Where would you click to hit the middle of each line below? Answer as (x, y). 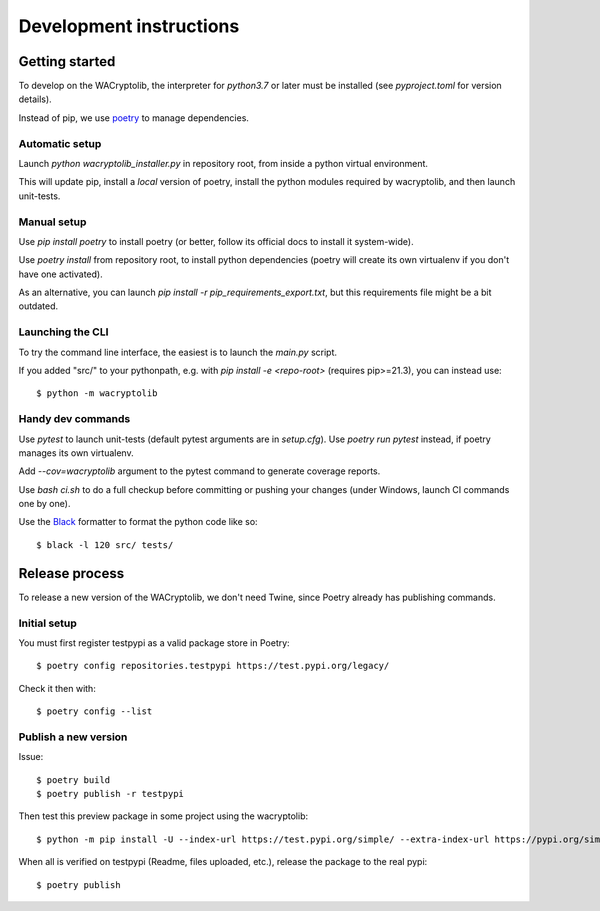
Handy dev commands (74, 419)
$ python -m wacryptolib (97, 393)
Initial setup (47, 623)
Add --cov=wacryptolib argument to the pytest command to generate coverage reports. (199, 471)
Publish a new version (73, 737)
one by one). (44, 504)
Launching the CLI (63, 332)
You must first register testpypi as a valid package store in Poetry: (154, 642)
